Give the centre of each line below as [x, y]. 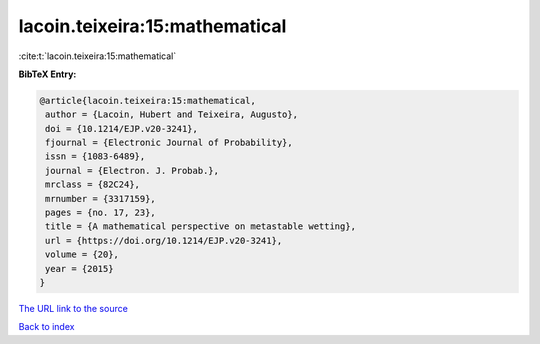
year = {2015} [79, 268]
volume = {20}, [82, 254]
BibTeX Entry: [47, 74]
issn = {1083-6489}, [95, 156]
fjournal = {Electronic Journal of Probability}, [169, 143]
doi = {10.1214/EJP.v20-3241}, [122, 128]
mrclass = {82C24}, [92, 184]
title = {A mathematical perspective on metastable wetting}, [201, 226]
